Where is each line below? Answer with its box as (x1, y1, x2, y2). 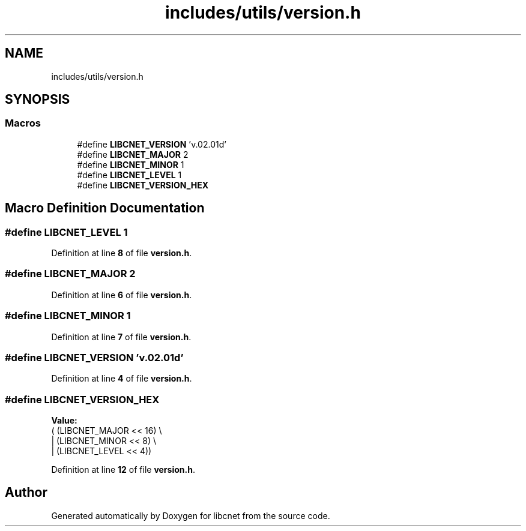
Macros (5, 117, 41, 130)
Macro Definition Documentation (5, 200, 205, 216)
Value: (51, 415, 77, 426)
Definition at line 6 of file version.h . (51, 289, 192, 300)
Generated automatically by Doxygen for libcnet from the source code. (51, 510, 330, 521)
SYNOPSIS (5, 92, 70, 107)
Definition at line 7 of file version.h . (51, 331, 192, 342)
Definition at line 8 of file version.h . (51, 248, 192, 259)
